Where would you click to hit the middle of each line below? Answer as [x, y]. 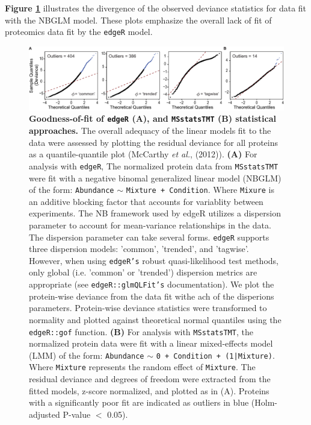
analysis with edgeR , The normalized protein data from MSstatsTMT [154, 165]
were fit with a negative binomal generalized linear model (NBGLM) [155, 178]
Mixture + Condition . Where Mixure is [200, 190]
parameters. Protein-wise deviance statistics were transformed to [148, 308]
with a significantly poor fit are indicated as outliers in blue [139, 402]
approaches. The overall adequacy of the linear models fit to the [150, 131]
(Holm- [264, 402]
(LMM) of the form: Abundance [87, 355]
